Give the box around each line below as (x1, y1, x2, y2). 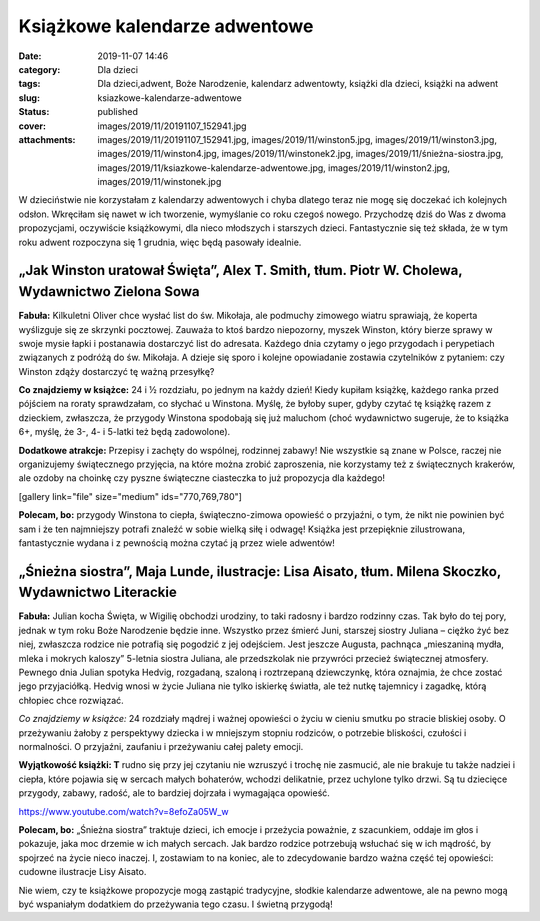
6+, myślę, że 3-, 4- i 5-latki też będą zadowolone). (18, 426, 231, 438)
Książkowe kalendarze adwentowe (18, 15, 314, 37)
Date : (18, 50, 42, 62)
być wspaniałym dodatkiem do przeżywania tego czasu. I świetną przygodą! (18, 898, 334, 910)
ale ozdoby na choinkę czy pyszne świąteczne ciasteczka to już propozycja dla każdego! (18, 472, 385, 484)
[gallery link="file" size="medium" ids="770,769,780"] (18, 490, 242, 502)
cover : (18, 120, 47, 132)
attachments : (18, 133, 76, 145)
